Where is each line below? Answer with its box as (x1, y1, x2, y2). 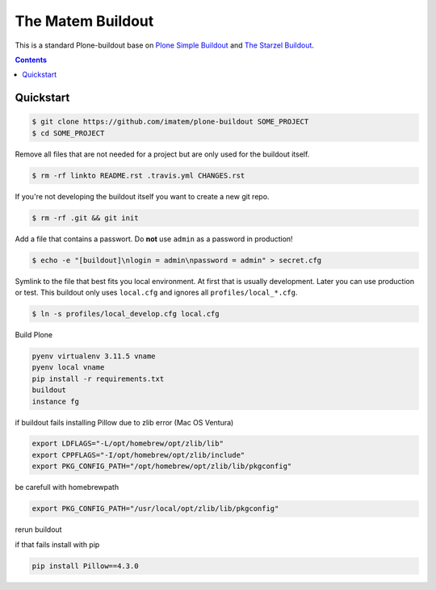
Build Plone (15, 329, 52, 339)
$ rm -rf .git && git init (31, 213, 139, 222)
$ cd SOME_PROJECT (31, 128, 105, 137)
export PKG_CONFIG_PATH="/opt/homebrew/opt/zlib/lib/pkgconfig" (31, 462, 292, 471)
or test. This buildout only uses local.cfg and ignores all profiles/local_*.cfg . (15, 287, 298, 297)
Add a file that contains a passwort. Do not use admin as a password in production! (15, 234, 294, 244)
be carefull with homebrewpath (15, 483, 119, 492)
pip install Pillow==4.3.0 (31, 561, 139, 571)
